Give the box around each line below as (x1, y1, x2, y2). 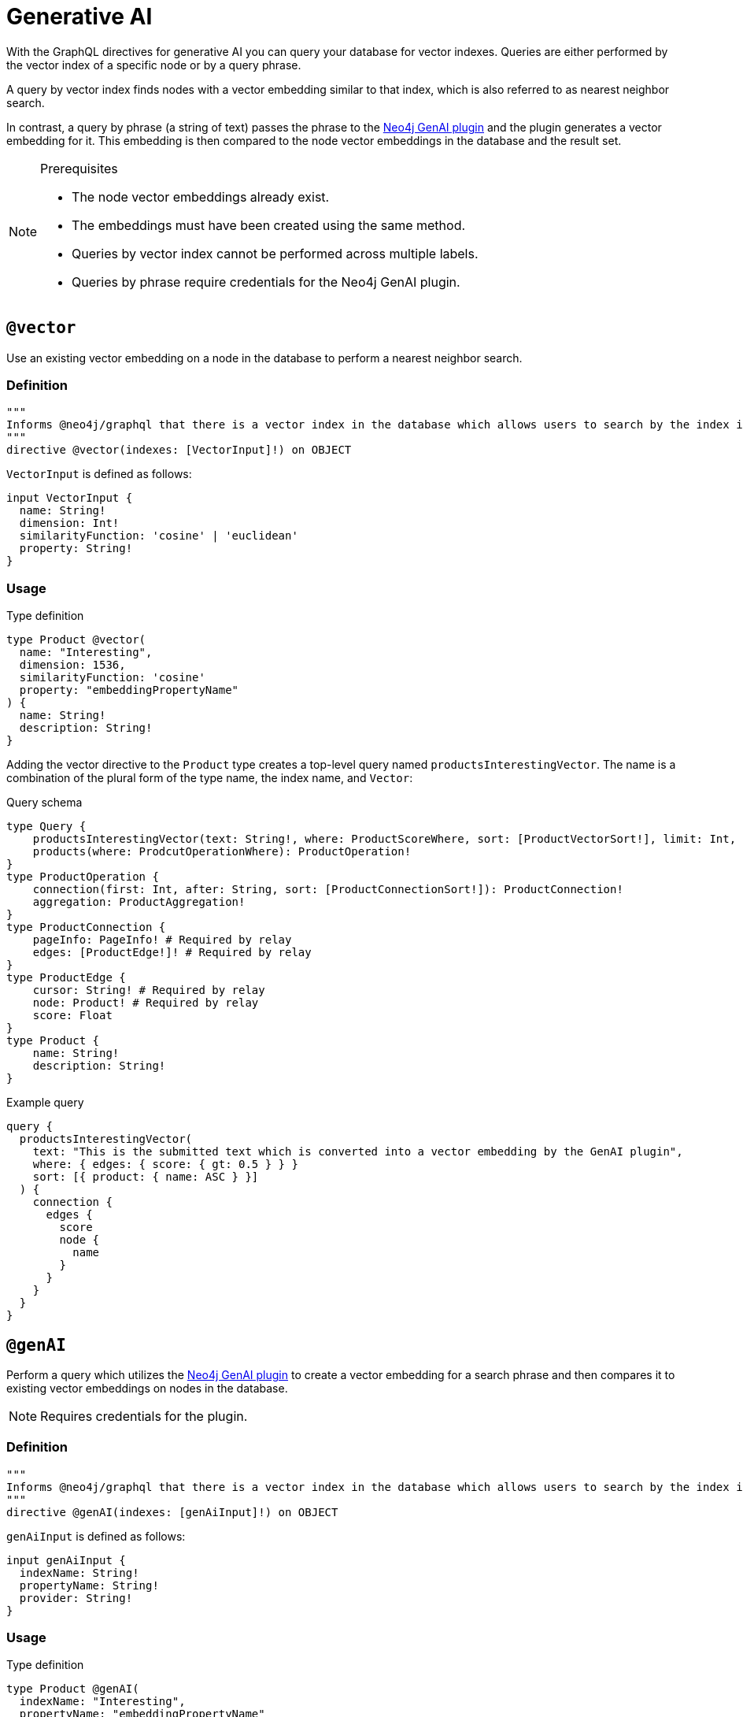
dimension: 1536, (19, 658, 126, 672)
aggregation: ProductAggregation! (32, 896, 246, 909)
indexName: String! (19, 1566, 139, 1579)
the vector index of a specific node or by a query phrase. (6, 57, 301, 72)
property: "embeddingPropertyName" (19, 684, 239, 697)
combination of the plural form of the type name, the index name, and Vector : (6, 771, 413, 785)
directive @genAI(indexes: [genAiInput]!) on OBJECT (6, 1505, 338, 1519)
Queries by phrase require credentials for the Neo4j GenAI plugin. (72, 273, 460, 290)
